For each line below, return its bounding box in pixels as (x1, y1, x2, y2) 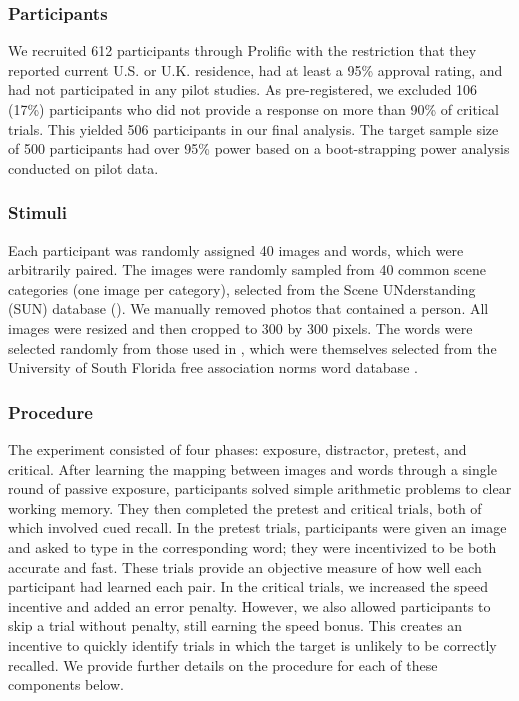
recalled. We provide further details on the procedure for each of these (8, 654, 438, 675)
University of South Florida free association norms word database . (8, 357, 418, 378)
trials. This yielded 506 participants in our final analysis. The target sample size (8, 118, 499, 139)
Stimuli (8, 200, 68, 225)
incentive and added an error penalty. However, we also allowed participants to (8, 595, 491, 616)
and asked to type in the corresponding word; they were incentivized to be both (8, 536, 497, 557)
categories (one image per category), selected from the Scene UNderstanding (8, 278, 476, 299)
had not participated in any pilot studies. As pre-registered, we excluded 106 (8, 79, 478, 100)
